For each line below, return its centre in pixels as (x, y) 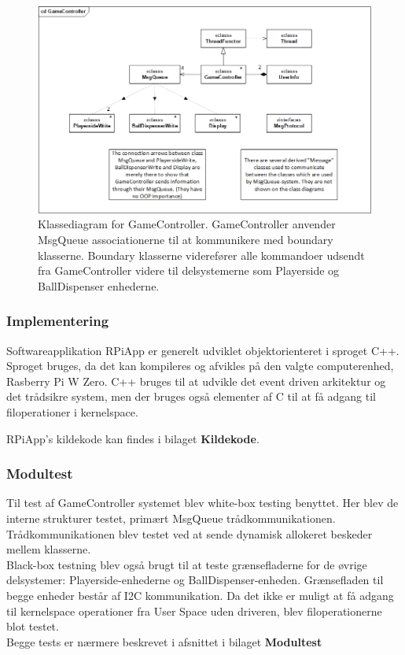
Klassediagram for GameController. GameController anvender (187, 224)
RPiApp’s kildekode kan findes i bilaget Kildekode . (133, 438)
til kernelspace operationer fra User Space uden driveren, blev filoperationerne (194, 611)
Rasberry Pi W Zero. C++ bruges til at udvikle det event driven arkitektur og (196, 381)
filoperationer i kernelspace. (72, 412)
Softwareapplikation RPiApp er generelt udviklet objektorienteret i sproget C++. (203, 350)
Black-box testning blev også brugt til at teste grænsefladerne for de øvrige (187, 564)
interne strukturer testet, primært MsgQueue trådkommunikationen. (171, 518)
